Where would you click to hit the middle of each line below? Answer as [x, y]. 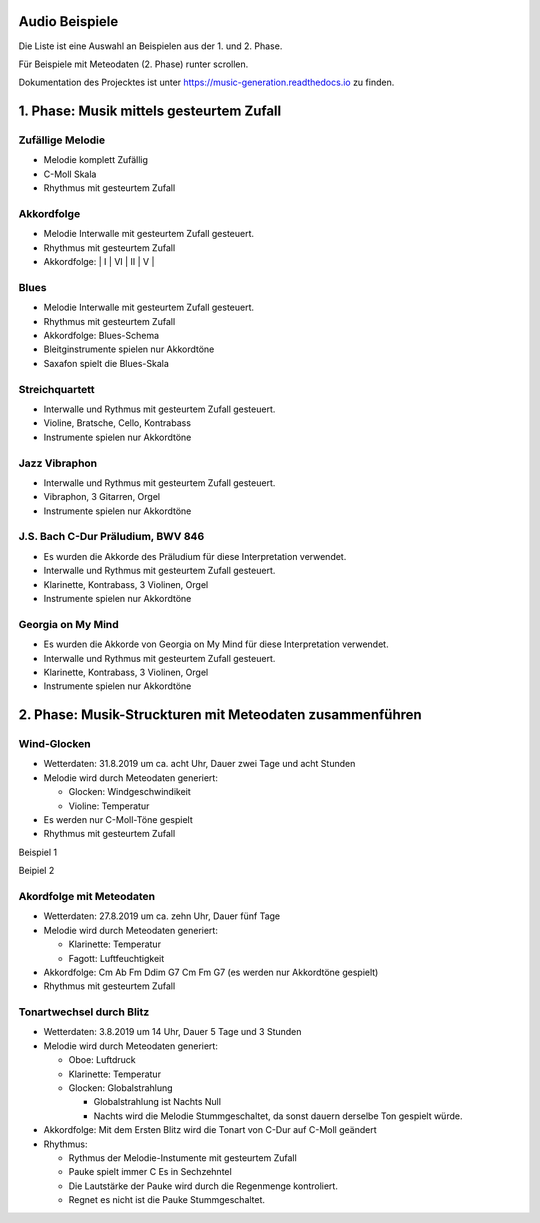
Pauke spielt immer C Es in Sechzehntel [150, 1172]
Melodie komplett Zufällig [96, 160]
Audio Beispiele [68, 21]
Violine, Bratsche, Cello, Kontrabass [117, 423]
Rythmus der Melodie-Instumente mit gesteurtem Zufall [182, 1157]
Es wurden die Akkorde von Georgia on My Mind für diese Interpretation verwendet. [216, 644]
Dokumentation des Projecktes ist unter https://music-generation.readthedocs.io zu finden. [206, 82]
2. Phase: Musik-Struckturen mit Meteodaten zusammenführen [220, 715]
